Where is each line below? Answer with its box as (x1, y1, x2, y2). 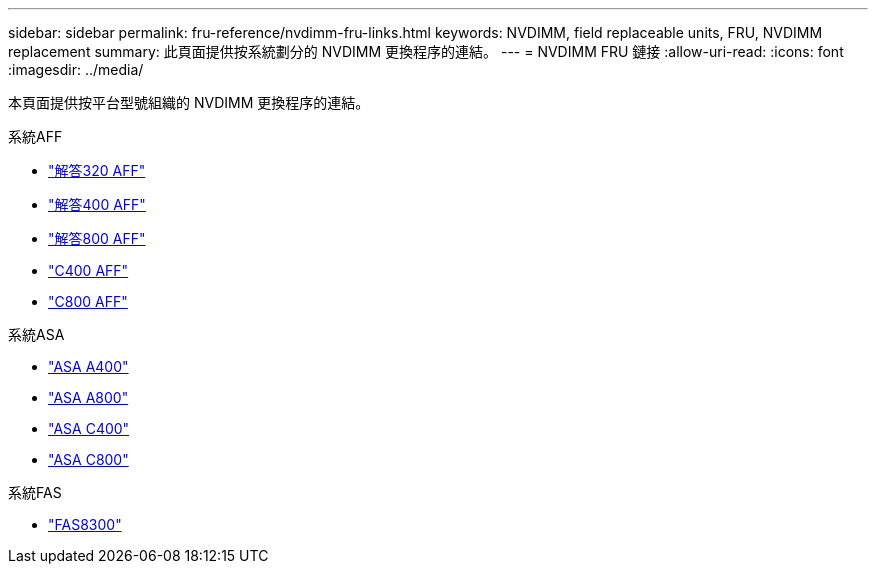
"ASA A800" (48, 389, 129, 406)
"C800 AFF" (48, 293, 128, 310)
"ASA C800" (48, 451, 129, 468)
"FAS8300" (48, 516, 122, 533)
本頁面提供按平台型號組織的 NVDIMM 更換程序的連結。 (8, 94, 370, 111)
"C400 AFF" (48, 262, 129, 279)
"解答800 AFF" (48, 230, 146, 247)
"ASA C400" (48, 420, 130, 437)
